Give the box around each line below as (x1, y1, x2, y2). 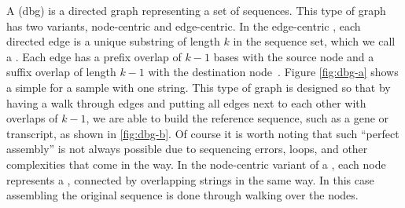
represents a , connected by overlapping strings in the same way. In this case (6, 171, 374, 188)
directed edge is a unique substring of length (6, 33, 220, 49)
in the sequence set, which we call (233, 33, 396, 49)
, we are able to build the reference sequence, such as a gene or (86, 110, 389, 126)
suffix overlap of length (6, 64, 116, 80)
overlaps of (6, 110, 58, 126)
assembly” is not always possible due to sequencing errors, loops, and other (6, 140, 368, 157)
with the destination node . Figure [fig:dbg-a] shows (148, 64, 399, 80)
